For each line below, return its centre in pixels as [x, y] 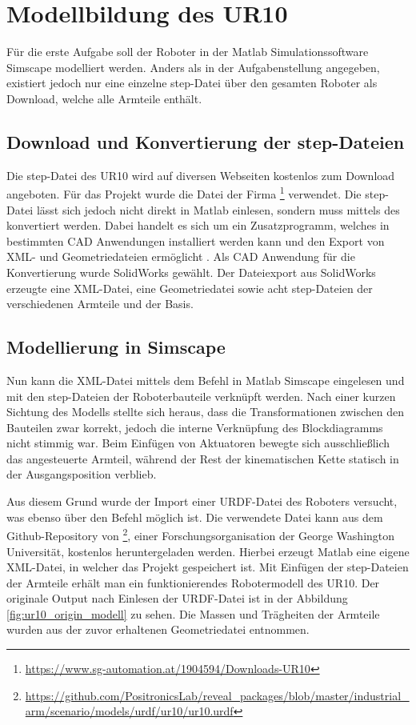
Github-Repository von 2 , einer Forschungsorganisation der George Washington [201, 534]
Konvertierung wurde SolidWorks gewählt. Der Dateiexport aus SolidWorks [191, 272]
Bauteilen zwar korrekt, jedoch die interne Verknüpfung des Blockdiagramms [195, 427]
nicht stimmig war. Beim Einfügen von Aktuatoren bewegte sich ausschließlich [198, 443]
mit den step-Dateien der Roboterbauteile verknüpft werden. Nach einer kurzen [201, 396]
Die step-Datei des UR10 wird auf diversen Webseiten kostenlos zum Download [201, 175]
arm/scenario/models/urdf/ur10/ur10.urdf [129, 711]
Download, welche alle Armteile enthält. [104, 98]
